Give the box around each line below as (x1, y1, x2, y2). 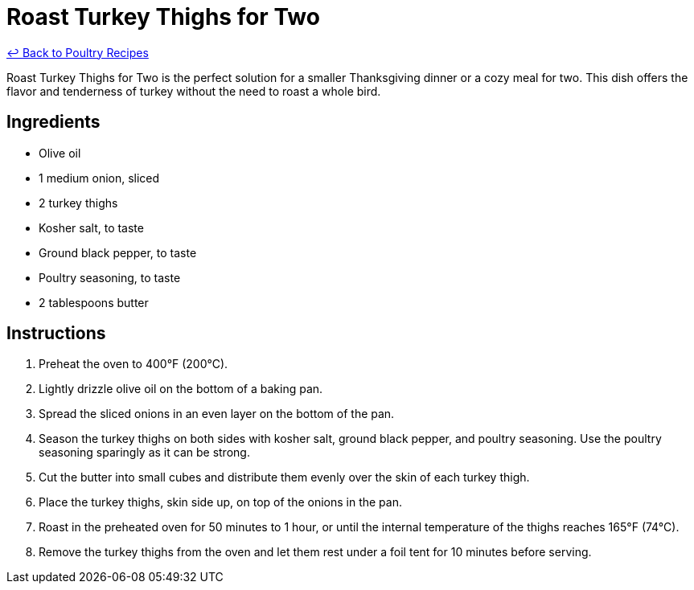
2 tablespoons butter (39, 295, 149, 309)
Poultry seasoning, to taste (39, 270, 181, 285)
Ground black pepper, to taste (39, 245, 197, 260)
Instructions (6, 323, 106, 344)
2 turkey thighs (39, 195, 118, 210)
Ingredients (6, 112, 101, 133)
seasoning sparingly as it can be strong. (39, 445, 250, 460)
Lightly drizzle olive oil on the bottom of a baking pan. (39, 382, 323, 396)
